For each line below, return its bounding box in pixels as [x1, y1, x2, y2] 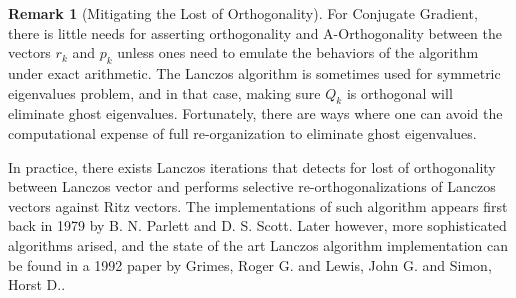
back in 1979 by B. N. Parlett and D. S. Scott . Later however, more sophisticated [8, 215, 507, 236]
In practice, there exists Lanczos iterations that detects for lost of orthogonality [8, 156, 496, 177]
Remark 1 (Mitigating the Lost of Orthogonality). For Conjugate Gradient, [8, 3, 478, 23]
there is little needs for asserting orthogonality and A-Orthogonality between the [8, 22, 503, 43]
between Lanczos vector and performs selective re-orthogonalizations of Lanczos [8, 176, 496, 197]
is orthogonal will [346, 82, 453, 103]
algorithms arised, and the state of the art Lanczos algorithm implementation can [8, 234, 508, 255]
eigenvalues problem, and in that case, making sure [8, 82, 321, 103]
